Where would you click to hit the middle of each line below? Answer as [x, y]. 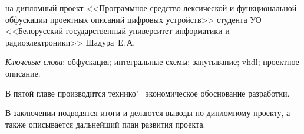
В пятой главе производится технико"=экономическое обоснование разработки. [148, 93]
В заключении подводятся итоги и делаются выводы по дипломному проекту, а [148, 113]
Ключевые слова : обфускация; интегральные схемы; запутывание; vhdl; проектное [152, 62]
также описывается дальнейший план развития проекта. [105, 124]
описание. [23, 73]
